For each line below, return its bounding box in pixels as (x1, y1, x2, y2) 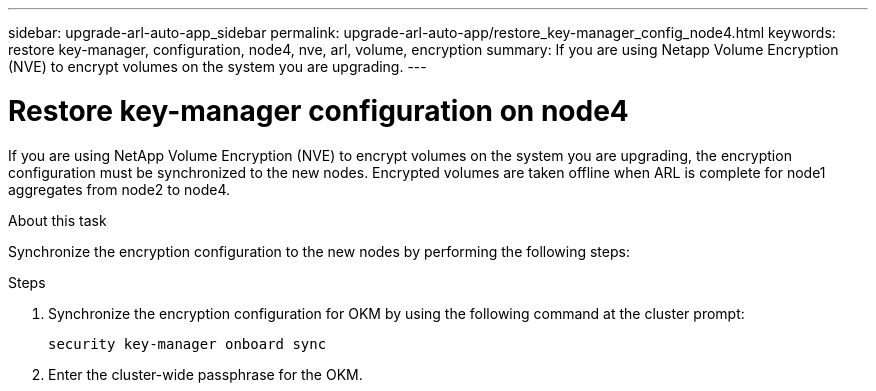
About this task (8, 211, 107, 229)
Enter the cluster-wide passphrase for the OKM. (48, 365, 363, 383)
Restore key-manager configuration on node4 (8, 93, 629, 128)
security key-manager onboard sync (48, 335, 327, 352)
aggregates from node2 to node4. (8, 180, 231, 198)
